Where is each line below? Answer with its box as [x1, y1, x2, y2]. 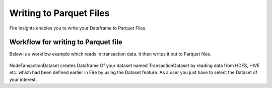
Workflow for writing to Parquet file [9, 38, 123, 46]
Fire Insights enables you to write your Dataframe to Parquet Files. [9, 25, 147, 31]
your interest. [9, 76, 37, 82]
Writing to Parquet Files [9, 7, 110, 18]
